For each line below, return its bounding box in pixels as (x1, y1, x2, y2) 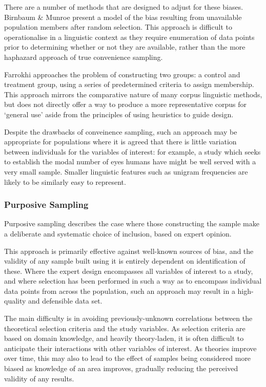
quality (4, 295, 26, 306)
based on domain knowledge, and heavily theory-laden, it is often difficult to (4, 333, 244, 343)
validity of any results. (4, 373, 74, 383)
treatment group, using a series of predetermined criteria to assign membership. (4, 79, 254, 90)
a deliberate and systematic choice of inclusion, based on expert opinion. (4, 228, 232, 239)
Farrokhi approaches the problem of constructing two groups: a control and (4, 69, 240, 79)
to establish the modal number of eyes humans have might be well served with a (4, 156, 256, 167)
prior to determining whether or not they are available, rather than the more (4, 41, 245, 52)
